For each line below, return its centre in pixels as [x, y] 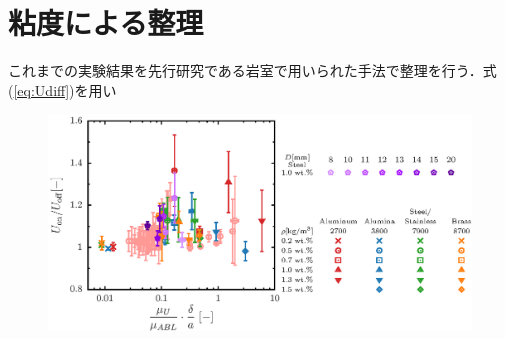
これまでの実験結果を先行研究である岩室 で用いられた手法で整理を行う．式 [252, 70]
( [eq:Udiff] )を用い [62, 89]
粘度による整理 [106, 22]
